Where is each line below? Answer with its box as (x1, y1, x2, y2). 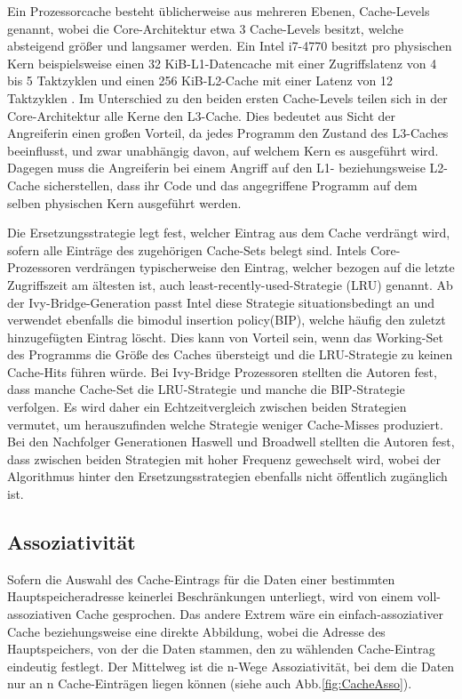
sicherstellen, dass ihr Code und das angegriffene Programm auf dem (44, 175, 418, 194)
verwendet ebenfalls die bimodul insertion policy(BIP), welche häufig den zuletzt (7, 310, 446, 329)
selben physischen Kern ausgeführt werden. (7, 193, 242, 212)
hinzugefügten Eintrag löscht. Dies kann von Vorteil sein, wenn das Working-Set (7, 327, 443, 346)
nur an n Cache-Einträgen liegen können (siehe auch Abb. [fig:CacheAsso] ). (7, 674, 412, 693)
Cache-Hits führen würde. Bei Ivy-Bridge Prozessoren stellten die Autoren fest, (7, 362, 437, 381)
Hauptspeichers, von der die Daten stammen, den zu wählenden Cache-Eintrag (7, 639, 435, 658)
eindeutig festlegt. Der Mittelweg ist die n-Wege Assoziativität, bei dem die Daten (7, 656, 455, 675)
